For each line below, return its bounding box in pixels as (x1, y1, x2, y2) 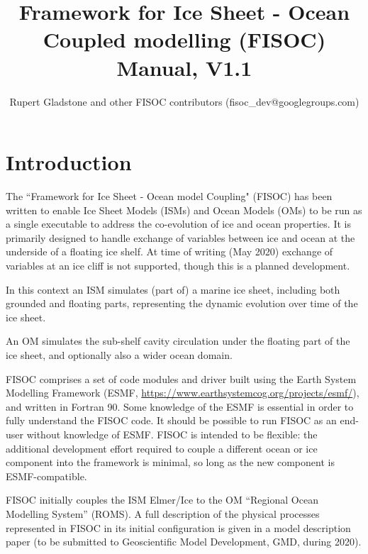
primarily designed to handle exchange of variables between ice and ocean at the (6, 230, 355, 245)
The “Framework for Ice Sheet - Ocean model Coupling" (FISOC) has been (6, 189, 333, 204)
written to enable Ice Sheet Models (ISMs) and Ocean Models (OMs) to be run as (6, 202, 362, 217)
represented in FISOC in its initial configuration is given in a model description (6, 520, 351, 535)
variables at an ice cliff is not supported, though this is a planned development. (6, 258, 350, 272)
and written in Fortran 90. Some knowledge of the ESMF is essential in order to (6, 399, 354, 414)
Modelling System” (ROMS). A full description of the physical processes (6, 506, 320, 521)
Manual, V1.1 (116, 52, 252, 82)
